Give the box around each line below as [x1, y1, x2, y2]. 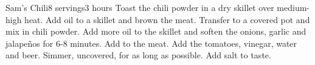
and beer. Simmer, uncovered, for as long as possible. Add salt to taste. [5, 49, 271, 61]
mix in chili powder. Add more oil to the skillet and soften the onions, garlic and [5, 25, 306, 38]
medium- [277, 1, 310, 13]
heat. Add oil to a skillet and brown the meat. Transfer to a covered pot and [24, 13, 310, 26]
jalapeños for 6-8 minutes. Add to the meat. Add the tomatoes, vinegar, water [5, 36, 297, 49]
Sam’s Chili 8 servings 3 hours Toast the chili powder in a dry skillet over [5, 1, 274, 13]
